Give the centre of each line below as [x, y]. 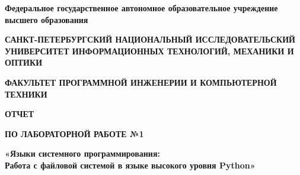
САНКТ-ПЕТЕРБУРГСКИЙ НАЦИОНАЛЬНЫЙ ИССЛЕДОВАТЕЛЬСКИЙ [150, 39]
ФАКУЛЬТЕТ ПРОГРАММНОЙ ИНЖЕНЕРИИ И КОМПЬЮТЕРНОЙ [141, 82]
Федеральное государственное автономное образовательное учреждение [141, 8]
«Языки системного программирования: [82, 153]
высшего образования [47, 19]
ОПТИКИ [24, 62]
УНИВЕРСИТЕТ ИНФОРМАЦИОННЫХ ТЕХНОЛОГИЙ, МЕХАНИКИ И [149, 51]
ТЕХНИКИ [26, 94]
